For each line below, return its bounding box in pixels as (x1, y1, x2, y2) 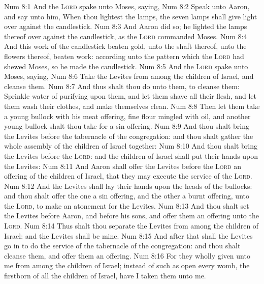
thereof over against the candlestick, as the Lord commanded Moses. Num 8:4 (4, 31, 247, 41)
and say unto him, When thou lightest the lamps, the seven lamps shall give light (4, 11, 257, 21)
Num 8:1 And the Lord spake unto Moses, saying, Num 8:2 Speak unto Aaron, (4, 1, 250, 11)
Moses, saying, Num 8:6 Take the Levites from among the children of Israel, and (4, 71, 254, 81)
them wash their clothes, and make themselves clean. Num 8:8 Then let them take (4, 100, 260, 111)
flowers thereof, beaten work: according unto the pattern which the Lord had (4, 50, 244, 61)
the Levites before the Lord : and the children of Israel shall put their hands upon (4, 150, 258, 161)
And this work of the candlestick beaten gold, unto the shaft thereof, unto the (4, 41, 247, 51)
